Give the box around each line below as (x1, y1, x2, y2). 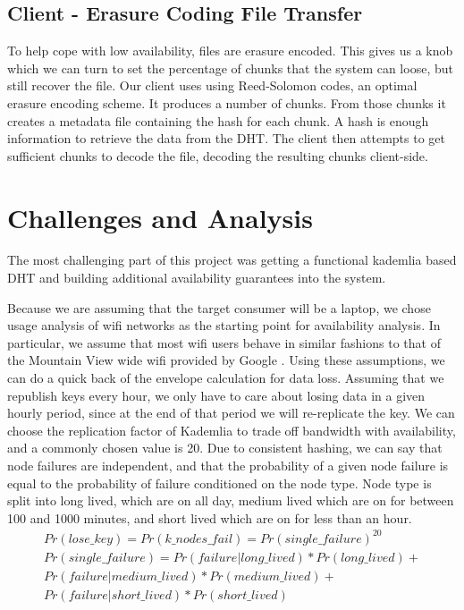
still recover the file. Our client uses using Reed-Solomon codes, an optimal (7, 76, 418, 95)
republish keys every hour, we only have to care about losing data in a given (7, 385, 426, 404)
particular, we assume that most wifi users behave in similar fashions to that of (7, 333, 441, 352)
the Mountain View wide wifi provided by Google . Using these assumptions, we (7, 351, 445, 369)
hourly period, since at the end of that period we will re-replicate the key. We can (7, 403, 455, 422)
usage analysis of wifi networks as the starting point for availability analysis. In (7, 316, 441, 335)
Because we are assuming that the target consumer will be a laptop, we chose (7, 298, 431, 317)
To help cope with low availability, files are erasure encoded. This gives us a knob (7, 41, 453, 60)
